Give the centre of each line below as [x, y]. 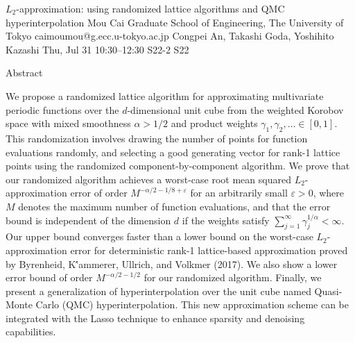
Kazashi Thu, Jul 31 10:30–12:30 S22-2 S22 [97, 49]
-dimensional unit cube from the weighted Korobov [235, 109]
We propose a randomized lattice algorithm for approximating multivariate [165, 95]
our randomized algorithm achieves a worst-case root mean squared [148, 179]
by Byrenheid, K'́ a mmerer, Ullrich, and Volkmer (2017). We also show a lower [172, 263]
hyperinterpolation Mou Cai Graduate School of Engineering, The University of [175, 22]
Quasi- [328, 291]
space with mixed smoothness [68, 123]
